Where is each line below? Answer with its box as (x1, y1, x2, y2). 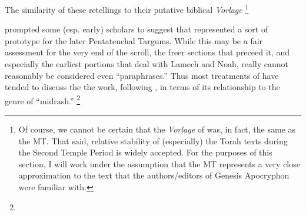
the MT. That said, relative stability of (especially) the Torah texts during (18, 134, 288, 147)
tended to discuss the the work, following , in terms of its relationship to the (5, 81, 280, 93)
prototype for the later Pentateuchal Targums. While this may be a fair (5, 34, 263, 47)
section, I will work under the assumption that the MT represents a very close (18, 157, 300, 170)
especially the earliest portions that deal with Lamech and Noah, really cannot (5, 58, 288, 70)
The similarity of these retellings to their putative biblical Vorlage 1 (5, 2, 249, 15)
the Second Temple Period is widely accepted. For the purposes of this (18, 146, 272, 158)
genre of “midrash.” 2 (5, 92, 81, 107)
